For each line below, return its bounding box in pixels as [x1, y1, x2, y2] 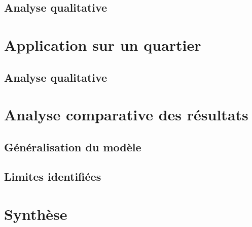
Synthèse [4, 204, 67, 224]
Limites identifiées [4, 169, 101, 184]
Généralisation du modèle [4, 139, 141, 154]
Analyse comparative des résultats [4, 104, 248, 125]
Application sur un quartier [4, 34, 201, 55]
